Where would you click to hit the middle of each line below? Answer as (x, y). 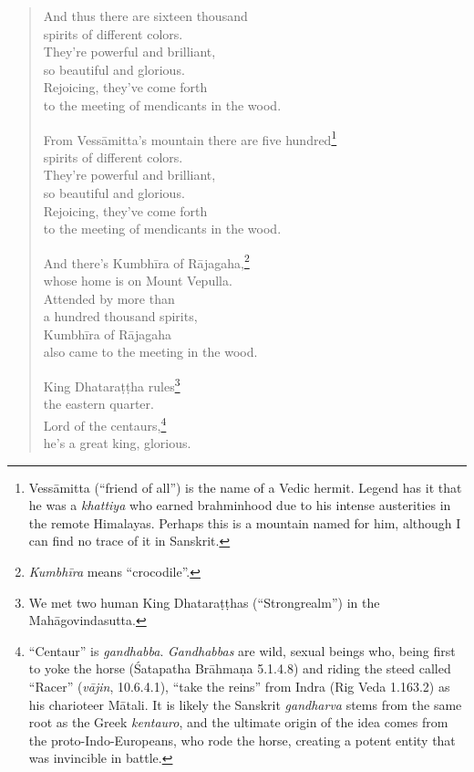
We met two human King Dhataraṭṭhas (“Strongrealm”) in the (204, 602)
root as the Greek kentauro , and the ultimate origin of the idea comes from (238, 722)
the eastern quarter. (98, 404)
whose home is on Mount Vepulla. (138, 281)
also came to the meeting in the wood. (150, 352)
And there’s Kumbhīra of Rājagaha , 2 (146, 261)
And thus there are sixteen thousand (145, 16)
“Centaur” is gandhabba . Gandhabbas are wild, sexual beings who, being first (242, 650)
